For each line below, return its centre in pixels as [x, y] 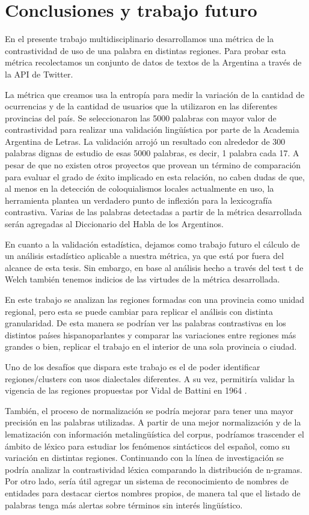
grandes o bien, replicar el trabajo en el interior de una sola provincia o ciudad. [151, 346]
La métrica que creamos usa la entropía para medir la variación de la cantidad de [155, 94]
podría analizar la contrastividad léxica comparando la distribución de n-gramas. [154, 469]
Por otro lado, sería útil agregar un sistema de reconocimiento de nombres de [147, 481]
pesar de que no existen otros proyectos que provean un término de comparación [153, 165]
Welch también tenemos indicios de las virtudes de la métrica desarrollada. [142, 279]
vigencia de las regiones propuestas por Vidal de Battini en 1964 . [126, 390]
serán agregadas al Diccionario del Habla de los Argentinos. [114, 224]
